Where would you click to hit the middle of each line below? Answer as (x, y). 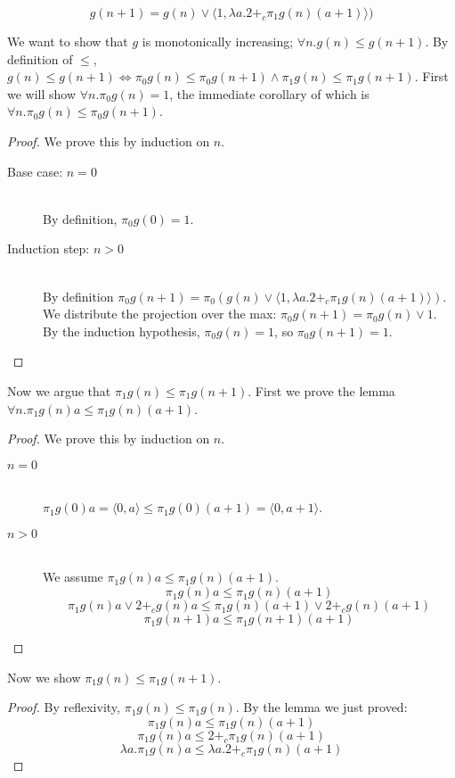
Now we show (44, 677)
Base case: (35, 171)
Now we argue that (59, 390)
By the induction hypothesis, (122, 331)
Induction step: (49, 248)
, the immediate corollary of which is (269, 93)
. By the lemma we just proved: (321, 707)
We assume (73, 577)
